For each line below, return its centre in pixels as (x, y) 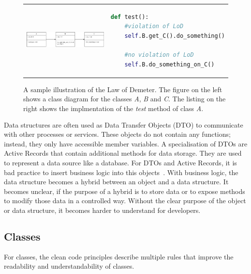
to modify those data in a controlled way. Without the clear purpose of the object (125, 201)
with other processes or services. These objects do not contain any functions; (117, 134)
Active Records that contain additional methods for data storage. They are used (123, 153)
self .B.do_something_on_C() (170, 64)
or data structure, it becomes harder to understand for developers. (102, 210)
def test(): (130, 17)
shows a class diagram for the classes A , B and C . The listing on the (125, 99)
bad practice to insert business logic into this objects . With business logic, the (121, 172)
